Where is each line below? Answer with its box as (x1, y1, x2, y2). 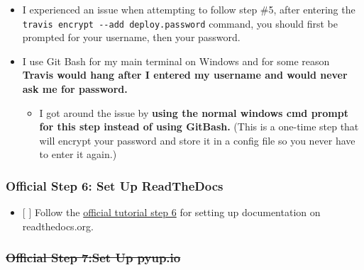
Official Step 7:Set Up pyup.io (6, 249, 181, 266)
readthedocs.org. (22, 218, 94, 233)
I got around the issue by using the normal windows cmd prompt (39, 105, 348, 120)
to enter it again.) (39, 147, 117, 162)
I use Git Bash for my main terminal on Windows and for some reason (22, 53, 330, 68)
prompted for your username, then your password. (22, 30, 241, 45)
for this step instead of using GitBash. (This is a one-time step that (39, 119, 359, 134)
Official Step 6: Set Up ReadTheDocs (6, 176, 224, 194)
